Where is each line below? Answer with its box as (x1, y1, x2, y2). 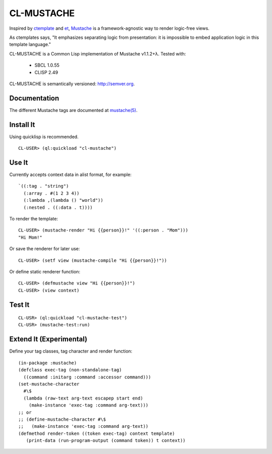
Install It (9, 120, 35, 129)
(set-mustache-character (18, 381, 80, 387)
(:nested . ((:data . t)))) (23, 204, 93, 210)
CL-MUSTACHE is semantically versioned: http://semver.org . (9, 81, 135, 87)
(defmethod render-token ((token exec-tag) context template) (18, 430, 175, 436)
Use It (9, 158, 28, 166)
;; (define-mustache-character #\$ (18, 416, 106, 422)
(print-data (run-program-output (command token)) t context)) (26, 438, 186, 443)
